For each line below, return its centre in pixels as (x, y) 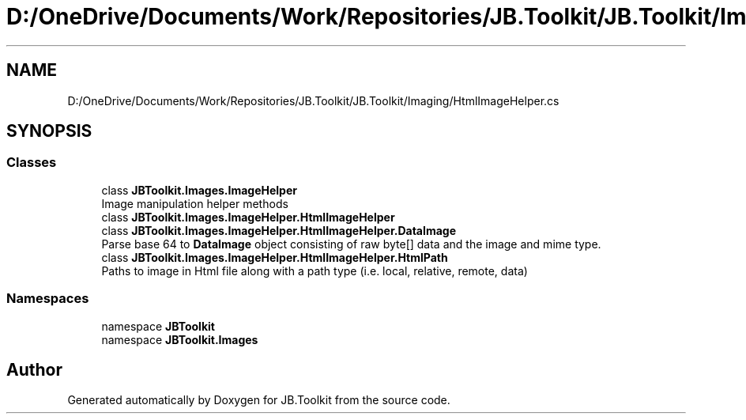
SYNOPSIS (49, 131)
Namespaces (48, 299)
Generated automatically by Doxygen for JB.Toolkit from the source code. (259, 400)
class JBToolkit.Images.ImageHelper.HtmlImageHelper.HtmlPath (275, 257)
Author (34, 369)
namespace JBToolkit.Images (180, 339)
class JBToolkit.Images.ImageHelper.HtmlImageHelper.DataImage (279, 230)
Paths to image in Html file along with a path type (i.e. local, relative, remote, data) (315, 271)
